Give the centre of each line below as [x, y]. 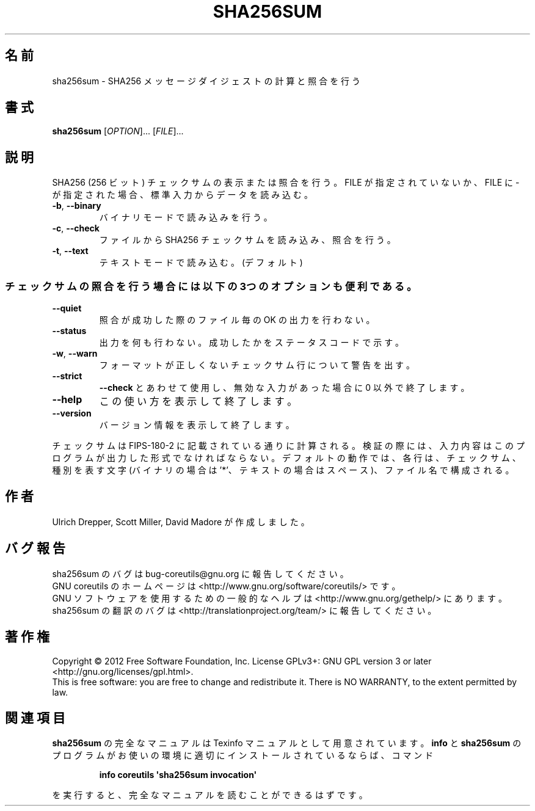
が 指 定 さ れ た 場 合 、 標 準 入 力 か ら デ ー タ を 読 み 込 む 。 [182, 195]
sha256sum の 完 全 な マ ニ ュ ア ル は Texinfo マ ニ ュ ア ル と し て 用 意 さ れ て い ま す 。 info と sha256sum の [287, 743]
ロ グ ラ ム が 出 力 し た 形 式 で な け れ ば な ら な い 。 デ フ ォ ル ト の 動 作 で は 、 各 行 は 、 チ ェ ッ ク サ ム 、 [286, 458]
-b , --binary [77, 206]
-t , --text [70, 251]
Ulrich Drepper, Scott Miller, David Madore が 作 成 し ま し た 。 [181, 522]
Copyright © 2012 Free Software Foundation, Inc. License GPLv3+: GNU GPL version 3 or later [242, 661]
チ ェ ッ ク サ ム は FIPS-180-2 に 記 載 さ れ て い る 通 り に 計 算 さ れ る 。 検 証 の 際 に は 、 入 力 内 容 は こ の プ [289, 446]
